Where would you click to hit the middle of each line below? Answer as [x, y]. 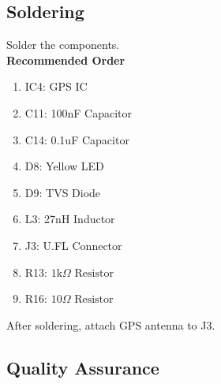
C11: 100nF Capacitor [78, 112]
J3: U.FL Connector [73, 245]
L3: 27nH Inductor [70, 219]
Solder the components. [63, 45]
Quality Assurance [83, 367]
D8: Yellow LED [64, 166]
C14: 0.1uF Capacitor [77, 139]
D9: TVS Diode [63, 192]
